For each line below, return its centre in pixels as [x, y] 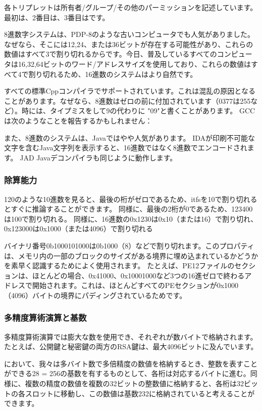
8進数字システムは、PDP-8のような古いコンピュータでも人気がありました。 [129, 34]
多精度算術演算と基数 [45, 318]
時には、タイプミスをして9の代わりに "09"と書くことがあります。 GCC [138, 111]
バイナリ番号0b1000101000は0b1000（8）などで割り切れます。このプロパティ [129, 245]
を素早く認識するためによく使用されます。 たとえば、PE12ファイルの [119, 265]
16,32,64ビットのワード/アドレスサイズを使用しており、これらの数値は [134, 64]
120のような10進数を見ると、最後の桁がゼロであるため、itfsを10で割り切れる [131, 199]
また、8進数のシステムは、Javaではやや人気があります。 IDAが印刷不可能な [130, 137]
